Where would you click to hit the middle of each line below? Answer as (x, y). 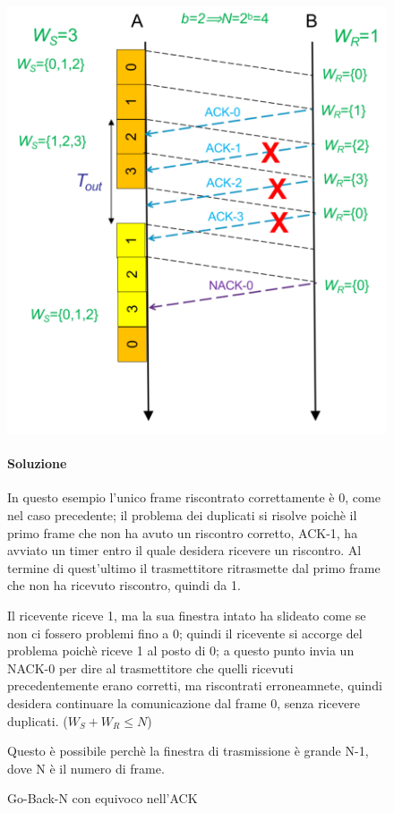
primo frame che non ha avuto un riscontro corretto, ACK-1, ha (183, 532)
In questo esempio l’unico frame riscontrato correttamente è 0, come (194, 497)
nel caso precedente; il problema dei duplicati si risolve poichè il (182, 515)
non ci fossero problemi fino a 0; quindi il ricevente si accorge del (185, 633)
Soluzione (37, 463)
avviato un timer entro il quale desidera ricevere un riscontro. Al (184, 550)
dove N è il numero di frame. (86, 768)
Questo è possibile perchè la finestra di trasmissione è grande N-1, (188, 751)
